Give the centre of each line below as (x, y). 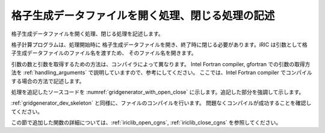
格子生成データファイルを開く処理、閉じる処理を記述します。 (87, 34)
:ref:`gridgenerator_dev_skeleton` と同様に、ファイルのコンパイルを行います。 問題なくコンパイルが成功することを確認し (161, 103)
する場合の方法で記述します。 (48, 81)
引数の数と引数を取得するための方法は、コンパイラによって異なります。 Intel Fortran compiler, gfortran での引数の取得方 (161, 64)
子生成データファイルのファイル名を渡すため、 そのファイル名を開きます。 (104, 53)
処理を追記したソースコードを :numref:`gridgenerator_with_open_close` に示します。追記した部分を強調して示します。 (158, 92)
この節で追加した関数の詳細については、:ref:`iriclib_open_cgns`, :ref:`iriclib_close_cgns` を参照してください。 (146, 123)
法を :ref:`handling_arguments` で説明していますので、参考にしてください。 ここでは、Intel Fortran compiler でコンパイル (162, 73)
